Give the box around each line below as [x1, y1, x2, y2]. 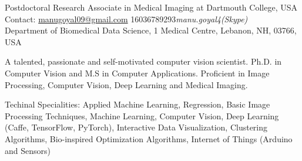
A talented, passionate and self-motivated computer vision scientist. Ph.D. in [5, 55, 282, 68]
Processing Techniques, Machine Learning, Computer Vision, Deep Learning [5, 109, 279, 122]
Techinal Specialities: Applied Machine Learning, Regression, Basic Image [5, 98, 270, 110]
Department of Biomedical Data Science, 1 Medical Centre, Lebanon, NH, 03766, [5, 24, 297, 36]
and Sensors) [5, 144, 51, 156]
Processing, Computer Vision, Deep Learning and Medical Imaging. [5, 78, 248, 90]
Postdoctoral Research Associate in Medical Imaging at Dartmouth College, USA [5, 1, 297, 13]
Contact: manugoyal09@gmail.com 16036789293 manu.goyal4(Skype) [5, 12, 248, 25]
